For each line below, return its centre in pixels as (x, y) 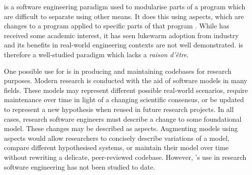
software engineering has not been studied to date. (80, 166)
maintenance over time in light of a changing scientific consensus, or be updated (124, 99)
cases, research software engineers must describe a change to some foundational (123, 119)
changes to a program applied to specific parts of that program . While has (117, 26)
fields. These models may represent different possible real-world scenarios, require (126, 90)
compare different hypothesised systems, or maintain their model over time (116, 147)
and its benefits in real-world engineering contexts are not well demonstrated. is (124, 45)
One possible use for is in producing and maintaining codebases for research (118, 71)
